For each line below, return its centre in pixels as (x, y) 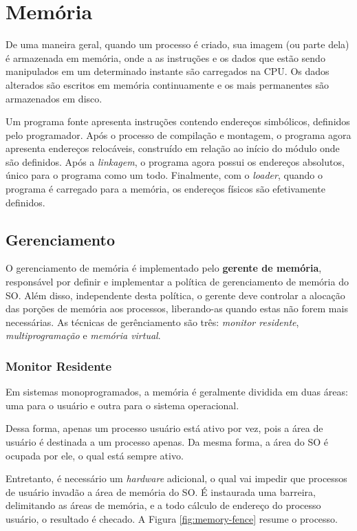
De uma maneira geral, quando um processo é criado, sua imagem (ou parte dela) (177, 44)
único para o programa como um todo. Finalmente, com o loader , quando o (164, 175)
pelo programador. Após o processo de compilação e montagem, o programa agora (178, 134)
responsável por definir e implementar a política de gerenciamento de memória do (177, 282)
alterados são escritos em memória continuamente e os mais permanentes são (167, 84)
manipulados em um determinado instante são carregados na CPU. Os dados (167, 71)
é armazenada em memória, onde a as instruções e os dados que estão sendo (165, 57)
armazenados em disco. (54, 98)
